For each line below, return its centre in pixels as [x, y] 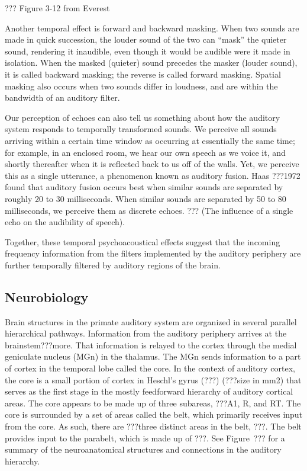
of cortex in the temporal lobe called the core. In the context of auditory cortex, [150, 368]
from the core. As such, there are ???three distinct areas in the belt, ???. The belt [153, 426]
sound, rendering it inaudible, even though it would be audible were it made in [148, 51]
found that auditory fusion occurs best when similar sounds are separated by [144, 187]
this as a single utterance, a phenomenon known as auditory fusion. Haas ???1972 [153, 175]
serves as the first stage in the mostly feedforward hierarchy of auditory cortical [149, 391]
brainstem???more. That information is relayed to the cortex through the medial [151, 345]
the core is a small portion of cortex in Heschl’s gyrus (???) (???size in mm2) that [153, 379]
